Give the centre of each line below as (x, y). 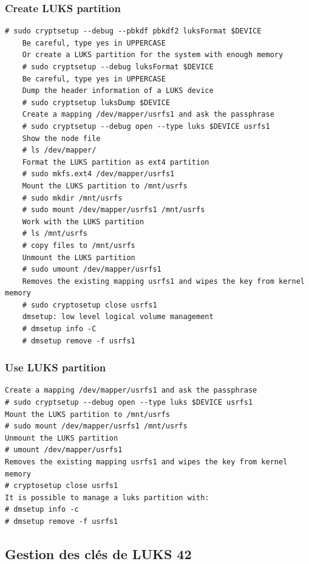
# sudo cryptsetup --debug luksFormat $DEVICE (118, 67)
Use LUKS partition (56, 367)
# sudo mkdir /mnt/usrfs (72, 198)
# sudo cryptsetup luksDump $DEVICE (96, 102)
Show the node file (61, 138)
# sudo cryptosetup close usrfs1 (90, 305)
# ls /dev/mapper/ (59, 150)
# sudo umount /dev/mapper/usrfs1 (92, 270)
